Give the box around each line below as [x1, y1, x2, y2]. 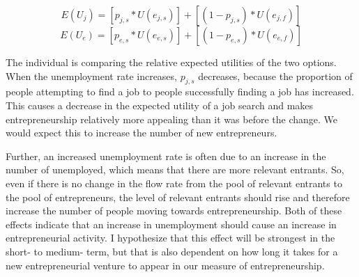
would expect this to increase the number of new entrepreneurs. [6, 125, 277, 140]
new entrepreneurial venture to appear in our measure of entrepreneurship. [6, 258, 325, 272]
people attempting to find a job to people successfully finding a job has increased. [6, 84, 354, 99]
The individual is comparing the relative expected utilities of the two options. [6, 55, 337, 69]
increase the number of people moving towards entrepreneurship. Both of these [6, 203, 342, 218]
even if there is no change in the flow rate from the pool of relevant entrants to [6, 175, 342, 190]
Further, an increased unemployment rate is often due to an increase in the [6, 148, 326, 163]
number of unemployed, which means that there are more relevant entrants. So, [6, 162, 344, 177]
